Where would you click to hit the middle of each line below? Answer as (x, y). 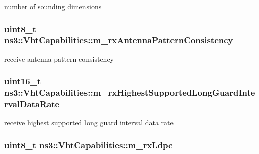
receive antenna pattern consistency (59, 59)
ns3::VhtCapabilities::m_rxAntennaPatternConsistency (119, 40)
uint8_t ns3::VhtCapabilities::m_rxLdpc (89, 145)
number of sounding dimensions (53, 6)
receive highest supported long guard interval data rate (89, 123)
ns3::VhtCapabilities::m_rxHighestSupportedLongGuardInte (130, 93)
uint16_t (23, 81)
